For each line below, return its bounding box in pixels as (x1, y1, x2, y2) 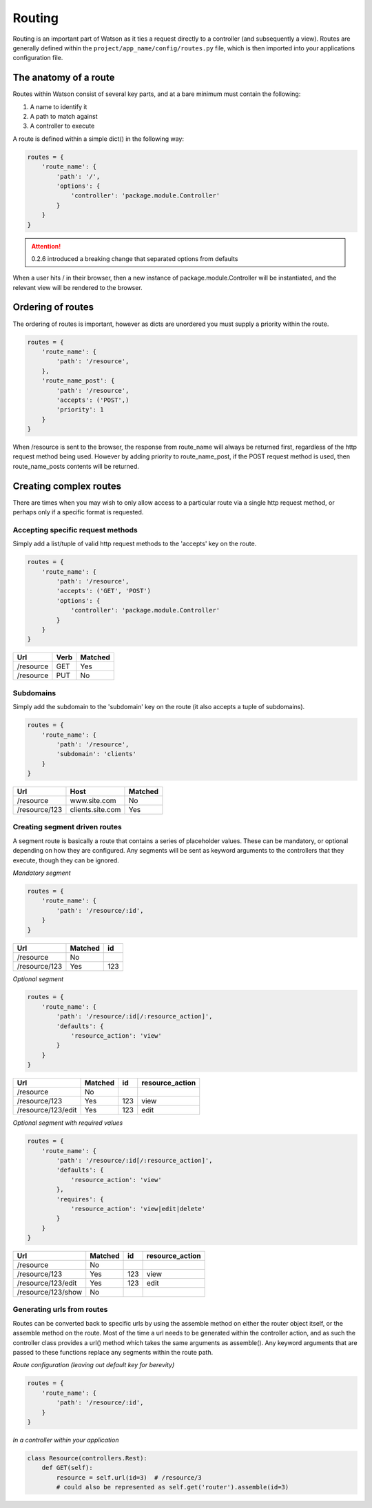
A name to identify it (30, 102, 87, 110)
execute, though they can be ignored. (12, 856, 120, 864)
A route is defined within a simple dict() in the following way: (12, 135, 185, 143)
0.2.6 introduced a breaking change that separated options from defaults (31, 254, 238, 262)
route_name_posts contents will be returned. (12, 462, 139, 470)
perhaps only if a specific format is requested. (12, 508, 144, 516)
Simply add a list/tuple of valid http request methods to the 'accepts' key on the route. (12, 539, 257, 548)
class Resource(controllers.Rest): (27, 1454, 147, 1462)
